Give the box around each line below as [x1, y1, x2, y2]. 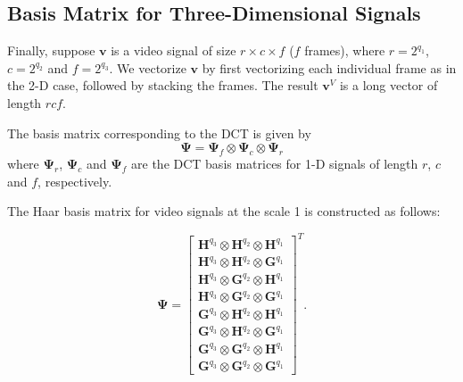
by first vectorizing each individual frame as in [202, 58, 457, 77]
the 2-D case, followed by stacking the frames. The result [7, 76, 318, 95]
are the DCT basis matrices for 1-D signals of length [131, 154, 418, 172]
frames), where [304, 41, 385, 60]
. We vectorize [109, 58, 186, 77]
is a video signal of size [111, 41, 236, 60]
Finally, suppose [7, 41, 95, 60]
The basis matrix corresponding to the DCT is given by [7, 123, 311, 142]
